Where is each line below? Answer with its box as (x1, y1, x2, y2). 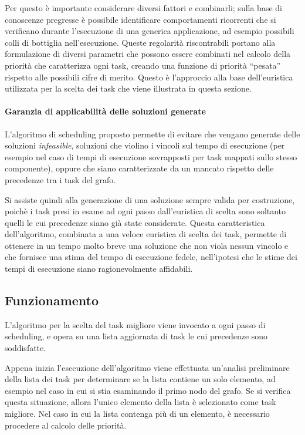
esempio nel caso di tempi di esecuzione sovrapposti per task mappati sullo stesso (5, 150, 297, 163)
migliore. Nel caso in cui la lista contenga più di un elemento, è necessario (5, 407, 270, 420)
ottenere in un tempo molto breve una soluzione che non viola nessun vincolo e (5, 239, 289, 251)
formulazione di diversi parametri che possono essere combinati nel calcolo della (5, 48, 291, 60)
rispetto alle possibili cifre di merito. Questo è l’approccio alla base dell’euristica (5, 70, 293, 83)
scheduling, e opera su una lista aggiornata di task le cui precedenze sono (5, 330, 268, 342)
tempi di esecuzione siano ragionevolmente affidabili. (5, 262, 193, 275)
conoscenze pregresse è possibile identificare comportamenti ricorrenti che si (5, 13, 276, 25)
